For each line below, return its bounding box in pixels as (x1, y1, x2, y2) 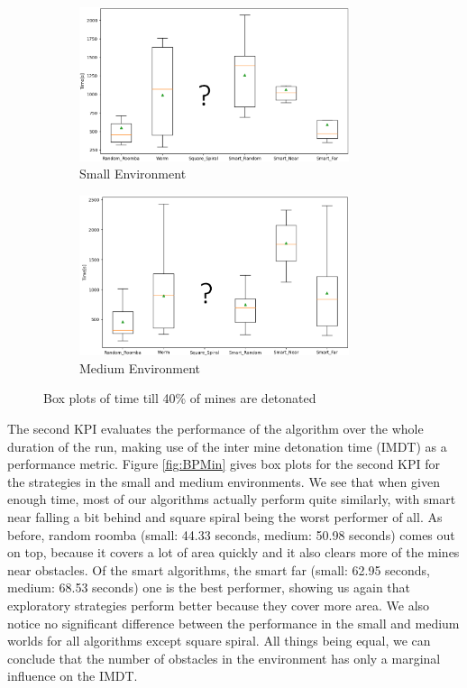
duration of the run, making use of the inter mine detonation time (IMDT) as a (7, 436, 447, 455)
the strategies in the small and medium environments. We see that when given (7, 472, 440, 491)
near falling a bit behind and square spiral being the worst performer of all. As (7, 508, 443, 526)
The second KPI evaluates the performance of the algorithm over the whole (7, 419, 424, 438)
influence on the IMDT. (7, 666, 138, 685)
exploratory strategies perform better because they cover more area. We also (7, 595, 430, 614)
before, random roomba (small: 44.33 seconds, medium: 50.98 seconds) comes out (7, 525, 455, 544)
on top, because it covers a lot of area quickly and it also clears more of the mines (7, 543, 460, 562)
